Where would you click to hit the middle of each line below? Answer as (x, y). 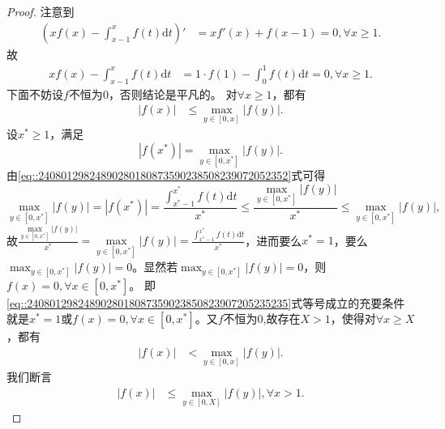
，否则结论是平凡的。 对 (173, 93)
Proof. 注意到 (41, 11)
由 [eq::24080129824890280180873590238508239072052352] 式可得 (166, 175)
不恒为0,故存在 (262, 319)
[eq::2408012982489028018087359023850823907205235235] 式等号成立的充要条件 (206, 302)
